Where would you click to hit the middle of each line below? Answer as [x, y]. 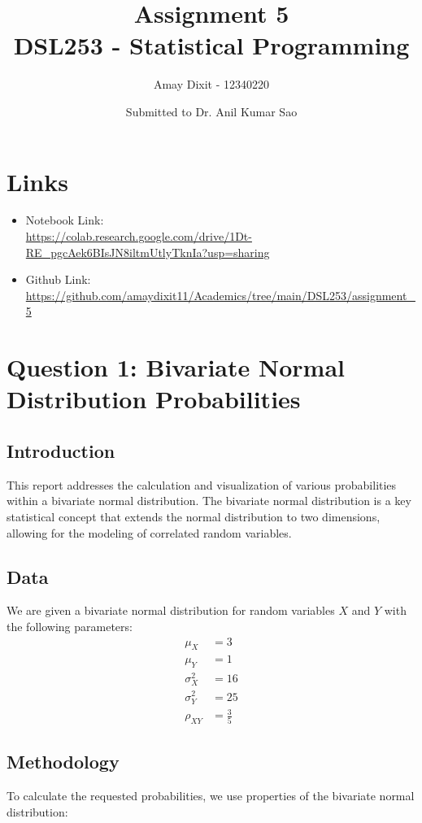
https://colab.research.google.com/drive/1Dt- [139, 236]
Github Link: [58, 279]
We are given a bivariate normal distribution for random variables [171, 610]
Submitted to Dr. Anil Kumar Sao [211, 111]
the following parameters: [70, 626]
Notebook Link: [65, 220]
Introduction [61, 450]
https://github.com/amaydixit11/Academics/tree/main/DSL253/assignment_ [220, 295]
